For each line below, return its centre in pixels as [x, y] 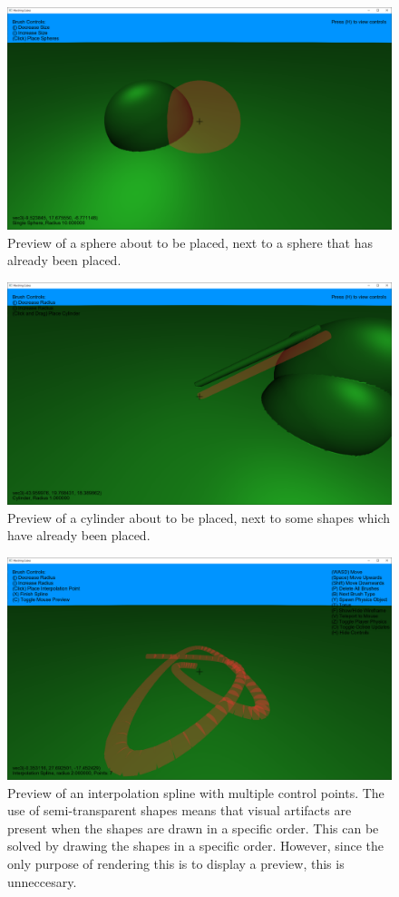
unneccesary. [42, 881]
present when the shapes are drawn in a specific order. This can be [193, 828]
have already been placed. [79, 535]
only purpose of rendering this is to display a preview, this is [176, 863]
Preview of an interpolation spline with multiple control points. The [196, 792]
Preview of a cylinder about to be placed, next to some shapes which [199, 517]
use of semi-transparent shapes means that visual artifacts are [180, 810]
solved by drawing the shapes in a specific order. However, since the [196, 846]
